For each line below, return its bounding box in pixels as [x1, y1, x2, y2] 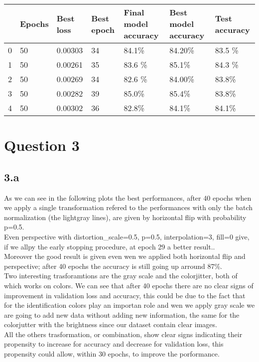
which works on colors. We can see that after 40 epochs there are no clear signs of [4, 280, 254, 290]
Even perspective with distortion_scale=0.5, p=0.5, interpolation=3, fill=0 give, [4, 231, 250, 241]
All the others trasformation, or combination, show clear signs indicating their [4, 329, 243, 339]
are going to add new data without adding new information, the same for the [4, 309, 240, 320]
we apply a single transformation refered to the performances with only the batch [4, 202, 253, 213]
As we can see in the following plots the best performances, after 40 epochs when [4, 192, 252, 203]
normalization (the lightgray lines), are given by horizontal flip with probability [4, 212, 247, 222]
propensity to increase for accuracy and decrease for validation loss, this [4, 339, 224, 349]
